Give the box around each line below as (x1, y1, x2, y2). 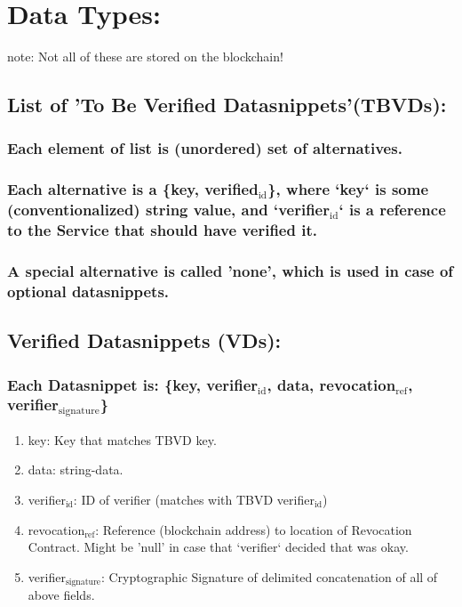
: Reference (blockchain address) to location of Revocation (95, 520, 412, 538)
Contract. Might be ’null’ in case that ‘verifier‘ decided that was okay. (28, 538, 409, 556)
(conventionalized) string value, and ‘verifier (7, 198, 330, 221)
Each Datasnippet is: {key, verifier (7, 373, 259, 395)
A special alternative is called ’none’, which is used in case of (7, 259, 454, 281)
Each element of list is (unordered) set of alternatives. (7, 137, 402, 159)
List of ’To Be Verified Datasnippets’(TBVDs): (7, 91, 447, 118)
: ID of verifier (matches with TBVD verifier (73, 490, 315, 509)
